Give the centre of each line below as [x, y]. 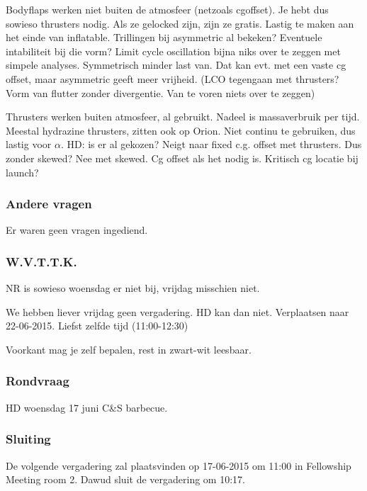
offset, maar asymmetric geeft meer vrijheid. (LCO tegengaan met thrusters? [173, 78]
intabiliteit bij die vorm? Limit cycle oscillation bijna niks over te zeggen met [173, 51]
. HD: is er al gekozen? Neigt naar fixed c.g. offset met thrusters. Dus [211, 144]
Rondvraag [38, 381]
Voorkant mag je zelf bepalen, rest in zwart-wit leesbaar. [129, 349]
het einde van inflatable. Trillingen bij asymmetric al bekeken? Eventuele [164, 37]
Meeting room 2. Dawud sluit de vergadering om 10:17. [125, 479]
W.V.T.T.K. [41, 261]
